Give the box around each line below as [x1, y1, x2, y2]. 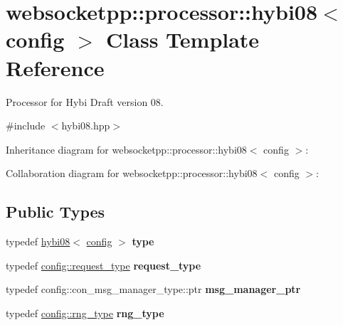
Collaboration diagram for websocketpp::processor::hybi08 [6, 166, 258, 181]
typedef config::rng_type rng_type [6, 305, 164, 320]
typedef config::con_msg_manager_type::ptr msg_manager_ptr [6, 282, 301, 297]
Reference [6, 53, 105, 82]
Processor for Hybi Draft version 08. [6, 94, 164, 109]
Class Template [106, 25, 260, 54]
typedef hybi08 [6, 234, 70, 249]
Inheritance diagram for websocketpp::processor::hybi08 [6, 142, 247, 156]
